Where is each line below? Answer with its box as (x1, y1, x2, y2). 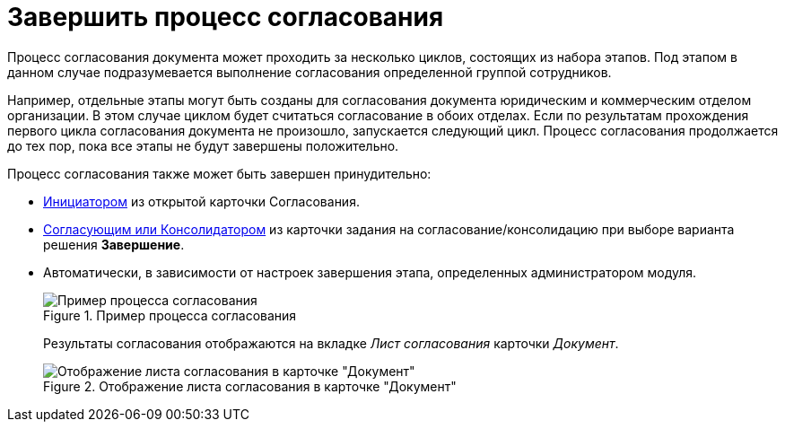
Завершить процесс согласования (7, 2, 444, 32)
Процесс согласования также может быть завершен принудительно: (7, 165, 432, 181)
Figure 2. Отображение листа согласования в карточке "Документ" (43, 378, 457, 394)
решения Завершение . (43, 236, 185, 252)
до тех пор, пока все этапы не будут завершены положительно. (7, 137, 399, 153)
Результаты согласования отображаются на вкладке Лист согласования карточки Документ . (43, 335, 619, 351)
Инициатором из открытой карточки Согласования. (43, 193, 360, 209)
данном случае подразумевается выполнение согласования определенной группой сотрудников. (7, 64, 612, 80)
